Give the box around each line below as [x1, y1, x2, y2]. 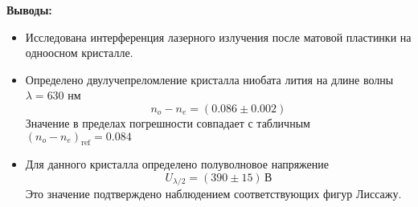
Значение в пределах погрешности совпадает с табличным [25, 114, 310, 131]
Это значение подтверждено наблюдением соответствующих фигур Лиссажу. [25, 185, 402, 202]
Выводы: [6, 2, 52, 18]
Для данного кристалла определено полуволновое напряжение [25, 156, 330, 172]
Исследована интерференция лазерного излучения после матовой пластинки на [25, 28, 412, 45]
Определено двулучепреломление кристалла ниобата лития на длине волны [25, 71, 394, 87]
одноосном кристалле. [25, 44, 133, 61]
